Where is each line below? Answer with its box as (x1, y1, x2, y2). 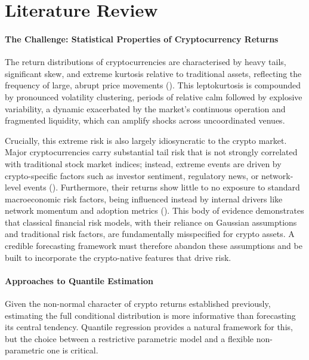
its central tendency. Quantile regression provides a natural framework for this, (5, 321, 293, 333)
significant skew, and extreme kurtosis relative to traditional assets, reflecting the (5, 67, 302, 79)
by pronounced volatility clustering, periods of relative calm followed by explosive (5, 90, 302, 103)
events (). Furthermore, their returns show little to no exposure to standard (23, 181, 300, 193)
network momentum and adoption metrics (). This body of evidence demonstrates (5, 204, 304, 217)
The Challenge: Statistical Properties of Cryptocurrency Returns (5, 32, 279, 45)
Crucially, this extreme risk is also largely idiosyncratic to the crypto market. (5, 134, 287, 146)
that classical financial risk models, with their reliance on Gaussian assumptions (5, 216, 297, 228)
